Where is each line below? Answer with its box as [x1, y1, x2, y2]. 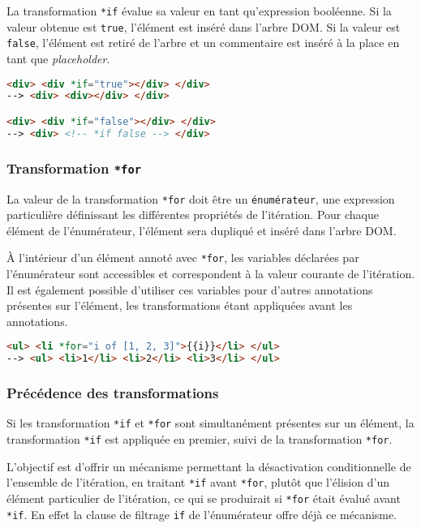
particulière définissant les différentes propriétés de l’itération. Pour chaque [6, 206, 379, 223]
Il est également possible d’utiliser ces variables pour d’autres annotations [6, 281, 373, 298]
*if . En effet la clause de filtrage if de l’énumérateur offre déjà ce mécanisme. [6, 505, 397, 522]
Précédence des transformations [6, 383, 219, 403]
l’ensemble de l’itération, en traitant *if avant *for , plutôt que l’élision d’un [6, 474, 389, 491]
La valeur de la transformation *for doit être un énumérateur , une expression [6, 190, 395, 207]
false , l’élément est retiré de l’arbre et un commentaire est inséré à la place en [6, 34, 400, 51]
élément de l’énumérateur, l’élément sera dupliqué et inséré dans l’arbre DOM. [6, 221, 397, 238]
